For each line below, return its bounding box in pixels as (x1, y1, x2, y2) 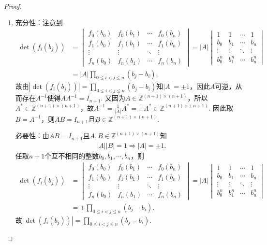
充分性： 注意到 (15, 17, 63, 27)
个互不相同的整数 (44, 150, 99, 160)
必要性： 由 (15, 130, 49, 141)
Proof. (4, 1, 22, 11)
